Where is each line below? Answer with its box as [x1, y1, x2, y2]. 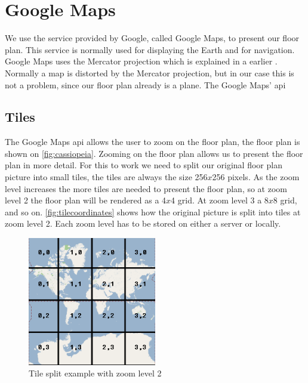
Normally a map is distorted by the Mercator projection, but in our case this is [5, 66, 294, 79]
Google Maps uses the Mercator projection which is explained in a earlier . [5, 55, 278, 67]
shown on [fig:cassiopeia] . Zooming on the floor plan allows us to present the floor [5, 147, 303, 159]
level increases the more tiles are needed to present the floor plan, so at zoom [5, 182, 288, 194]
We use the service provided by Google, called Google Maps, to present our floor [5, 32, 300, 44]
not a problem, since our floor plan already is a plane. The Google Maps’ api [5, 78, 286, 91]
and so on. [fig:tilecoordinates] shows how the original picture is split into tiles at [5, 205, 301, 218]
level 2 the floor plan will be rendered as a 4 [5, 194, 167, 206]
